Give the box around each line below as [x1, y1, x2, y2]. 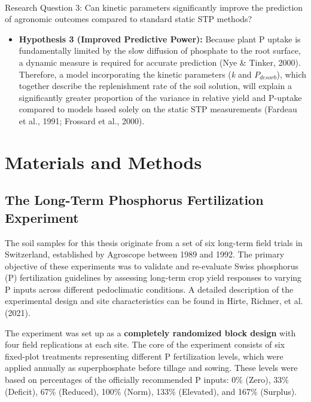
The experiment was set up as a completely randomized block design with [5, 326, 296, 339]
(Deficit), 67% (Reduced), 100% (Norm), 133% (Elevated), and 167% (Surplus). [5, 385, 297, 397]
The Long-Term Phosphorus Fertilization [5, 191, 264, 209]
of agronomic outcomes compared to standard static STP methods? [5, 13, 252, 25]
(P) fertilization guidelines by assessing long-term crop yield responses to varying [5, 271, 302, 284]
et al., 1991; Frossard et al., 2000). [19, 114, 145, 127]
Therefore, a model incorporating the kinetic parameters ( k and [19, 67, 252, 80]
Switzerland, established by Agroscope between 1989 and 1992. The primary [5, 248, 285, 260]
